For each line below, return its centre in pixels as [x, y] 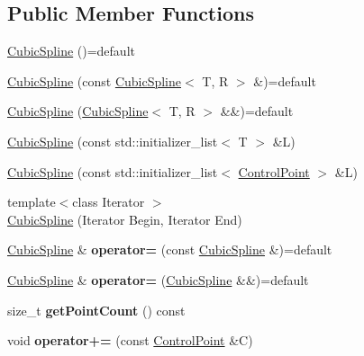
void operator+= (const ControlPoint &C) [130, 340]
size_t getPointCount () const [96, 310]
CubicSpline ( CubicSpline [78, 111]
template [32, 202]
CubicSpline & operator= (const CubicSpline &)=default [170, 249]
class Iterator [109, 202]
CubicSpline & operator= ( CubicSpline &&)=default [158, 279]
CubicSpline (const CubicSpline [95, 80]
